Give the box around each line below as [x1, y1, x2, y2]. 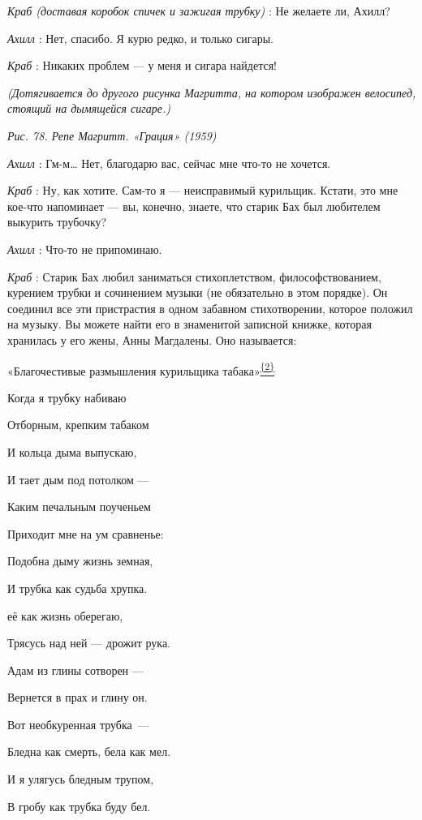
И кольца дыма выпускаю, [7, 443, 137, 460]
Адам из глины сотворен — [7, 661, 144, 678]
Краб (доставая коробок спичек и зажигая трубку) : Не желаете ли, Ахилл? [7, 2, 390, 19]
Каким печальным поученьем [7, 498, 151, 515]
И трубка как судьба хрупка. [7, 579, 148, 596]
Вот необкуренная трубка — [7, 715, 149, 732]
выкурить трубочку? [7, 213, 107, 230]
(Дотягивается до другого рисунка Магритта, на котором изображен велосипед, [7, 84, 416, 101]
